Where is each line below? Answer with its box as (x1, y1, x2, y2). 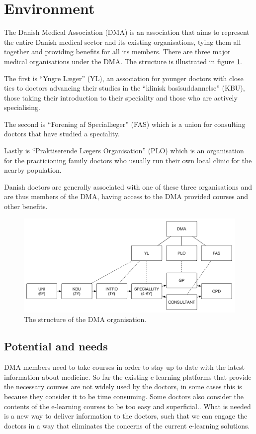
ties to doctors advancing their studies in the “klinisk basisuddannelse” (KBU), (4, 83, 245, 93)
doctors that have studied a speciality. (4, 128, 120, 139)
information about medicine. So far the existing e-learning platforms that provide (4, 371, 252, 382)
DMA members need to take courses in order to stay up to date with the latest (4, 362, 245, 372)
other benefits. (4, 201, 48, 212)
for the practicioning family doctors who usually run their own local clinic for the (4, 155, 252, 165)
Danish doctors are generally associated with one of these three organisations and (4, 181, 253, 192)
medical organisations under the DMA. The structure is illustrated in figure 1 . (4, 56, 242, 66)
